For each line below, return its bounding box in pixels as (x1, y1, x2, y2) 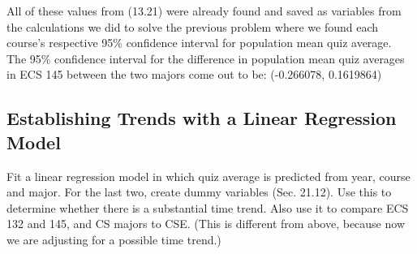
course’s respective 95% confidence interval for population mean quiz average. (6, 34, 392, 51)
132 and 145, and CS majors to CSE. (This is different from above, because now (6, 215, 405, 232)
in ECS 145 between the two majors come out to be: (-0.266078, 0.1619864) (6, 66, 382, 83)
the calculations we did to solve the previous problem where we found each (6, 18, 379, 35)
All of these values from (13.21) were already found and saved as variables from (6, 2, 402, 19)
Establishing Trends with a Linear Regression (6, 105, 397, 131)
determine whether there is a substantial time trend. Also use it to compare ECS (6, 199, 409, 216)
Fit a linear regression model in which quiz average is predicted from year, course (6, 167, 411, 184)
